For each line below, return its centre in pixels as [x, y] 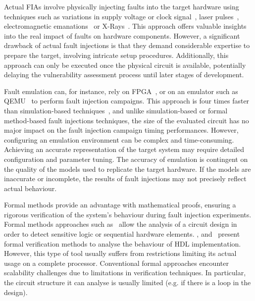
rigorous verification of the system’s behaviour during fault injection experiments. [128, 214]
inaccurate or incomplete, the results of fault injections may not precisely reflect [125, 178]
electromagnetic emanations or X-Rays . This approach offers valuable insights [125, 26]
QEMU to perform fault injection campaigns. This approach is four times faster [127, 101]
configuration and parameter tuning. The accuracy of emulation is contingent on [126, 159]
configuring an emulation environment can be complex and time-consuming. [119, 139]
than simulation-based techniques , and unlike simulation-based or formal [116, 110]
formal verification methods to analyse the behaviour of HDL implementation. [123, 243]
